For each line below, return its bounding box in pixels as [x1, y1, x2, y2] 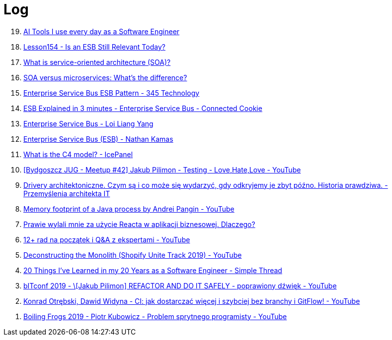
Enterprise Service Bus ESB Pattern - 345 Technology [23, 88, 200, 97]
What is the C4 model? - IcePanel [23, 150, 133, 159]
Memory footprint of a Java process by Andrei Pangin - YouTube [23, 204, 235, 213]
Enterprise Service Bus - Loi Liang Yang [23, 119, 154, 128]
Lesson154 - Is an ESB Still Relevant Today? [23, 42, 165, 51]
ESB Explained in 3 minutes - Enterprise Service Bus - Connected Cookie [23, 104, 262, 113]
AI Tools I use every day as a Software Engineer [23, 27, 180, 36]
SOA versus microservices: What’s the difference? [23, 73, 187, 82]
